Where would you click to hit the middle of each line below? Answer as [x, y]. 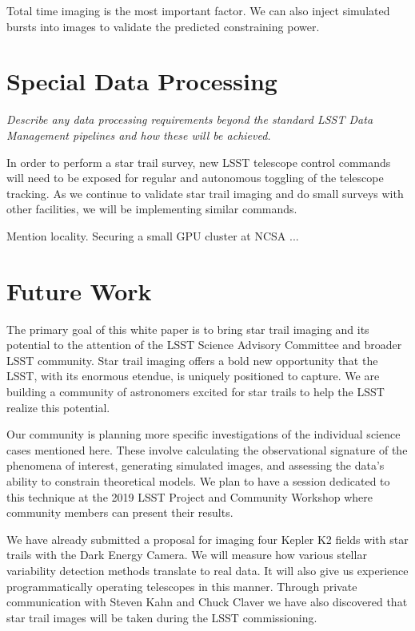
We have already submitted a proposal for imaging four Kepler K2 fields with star [207, 539]
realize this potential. [58, 407]
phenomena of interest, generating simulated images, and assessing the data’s [196, 465]
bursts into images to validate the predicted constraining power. [163, 26]
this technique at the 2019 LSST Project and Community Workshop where [190, 496]
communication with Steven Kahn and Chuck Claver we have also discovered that [207, 602]
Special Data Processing [142, 81]
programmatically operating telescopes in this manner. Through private [182, 586]
